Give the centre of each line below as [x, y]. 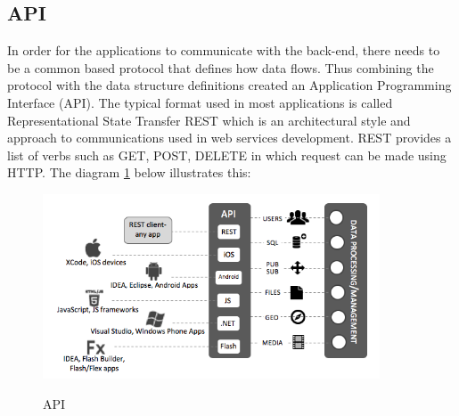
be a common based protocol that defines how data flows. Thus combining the [221, 67]
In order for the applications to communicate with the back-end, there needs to [224, 50]
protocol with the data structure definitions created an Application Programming [229, 85]
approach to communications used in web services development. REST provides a [229, 138]
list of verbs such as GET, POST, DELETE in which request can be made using [227, 155]
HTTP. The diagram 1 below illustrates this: [129, 172]
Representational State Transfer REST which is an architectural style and [209, 120]
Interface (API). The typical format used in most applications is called [200, 102]
